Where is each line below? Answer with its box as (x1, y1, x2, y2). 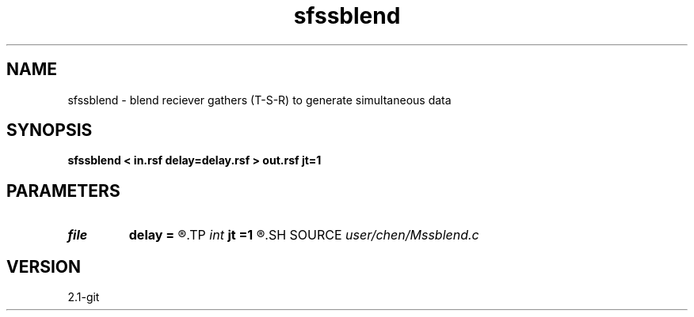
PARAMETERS (6, 180, 120, 201)
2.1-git (67, 290, 100, 304)
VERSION (6, 256, 82, 277)
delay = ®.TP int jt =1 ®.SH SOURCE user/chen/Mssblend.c (128, 227, 479, 243)
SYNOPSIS (6, 120, 93, 141)
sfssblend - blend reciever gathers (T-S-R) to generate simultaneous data (67, 92, 452, 107)
